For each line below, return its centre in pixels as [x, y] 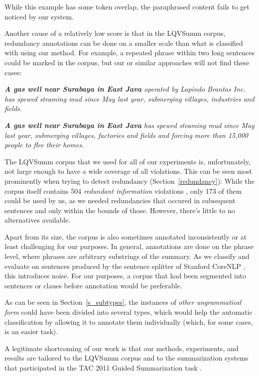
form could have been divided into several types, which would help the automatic [129, 312]
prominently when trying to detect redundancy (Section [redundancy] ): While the [129, 181]
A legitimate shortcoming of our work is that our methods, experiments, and [122, 348]
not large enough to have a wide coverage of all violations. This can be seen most [128, 171]
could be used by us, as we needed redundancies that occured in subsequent [120, 200]
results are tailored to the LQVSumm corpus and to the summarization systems [127, 358]
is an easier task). [31, 331]
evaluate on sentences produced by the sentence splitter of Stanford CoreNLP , [125, 266]
